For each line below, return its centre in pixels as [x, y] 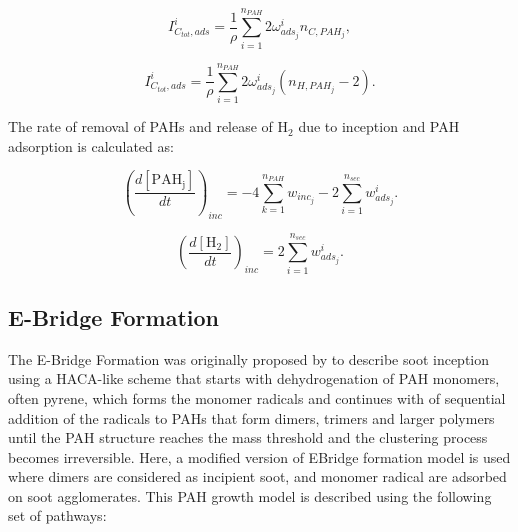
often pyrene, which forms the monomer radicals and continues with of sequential [257, 397]
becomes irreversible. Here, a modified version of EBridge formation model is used [259, 456]
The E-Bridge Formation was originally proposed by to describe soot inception [249, 358]
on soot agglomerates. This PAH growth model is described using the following [250, 495]
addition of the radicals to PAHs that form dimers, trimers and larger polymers [251, 417]
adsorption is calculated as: [91, 145]
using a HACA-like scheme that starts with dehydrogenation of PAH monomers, [254, 378]
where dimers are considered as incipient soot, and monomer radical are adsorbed [257, 476]
